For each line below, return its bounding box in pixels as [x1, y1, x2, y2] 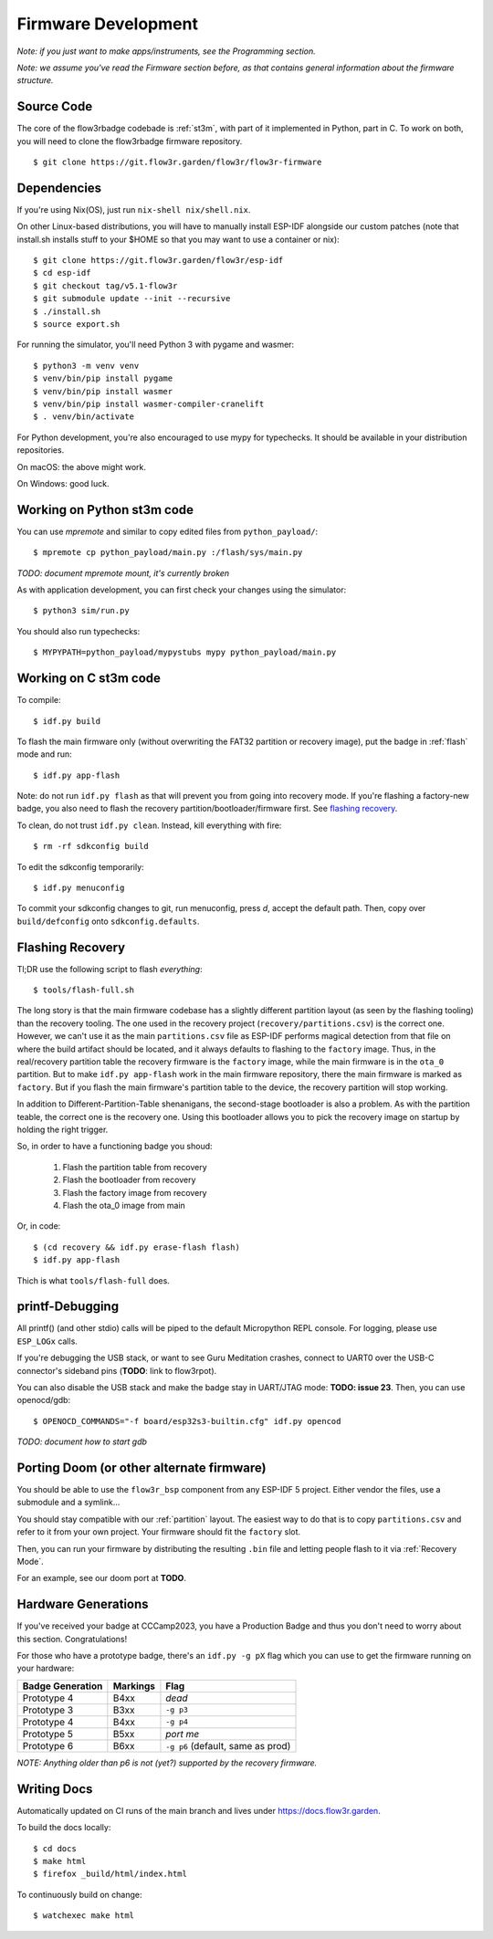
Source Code [16, 99, 93, 114]
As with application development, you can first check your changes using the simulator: [16, 584, 347, 595]
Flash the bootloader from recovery [62, 1174, 196, 1186]
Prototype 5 [22, 1727, 73, 1740]
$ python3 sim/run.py [33, 605, 130, 616]
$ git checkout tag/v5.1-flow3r [33, 280, 178, 291]
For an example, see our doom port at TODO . [16, 1573, 187, 1584]
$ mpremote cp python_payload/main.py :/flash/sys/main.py [33, 548, 303, 558]
